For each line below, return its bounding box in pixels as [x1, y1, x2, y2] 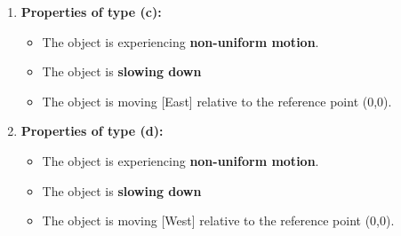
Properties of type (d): [20, 122, 164, 140]
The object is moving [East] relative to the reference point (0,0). [42, 91, 392, 110]
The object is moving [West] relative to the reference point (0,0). [42, 211, 395, 230]
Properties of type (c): [20, 3, 162, 20]
